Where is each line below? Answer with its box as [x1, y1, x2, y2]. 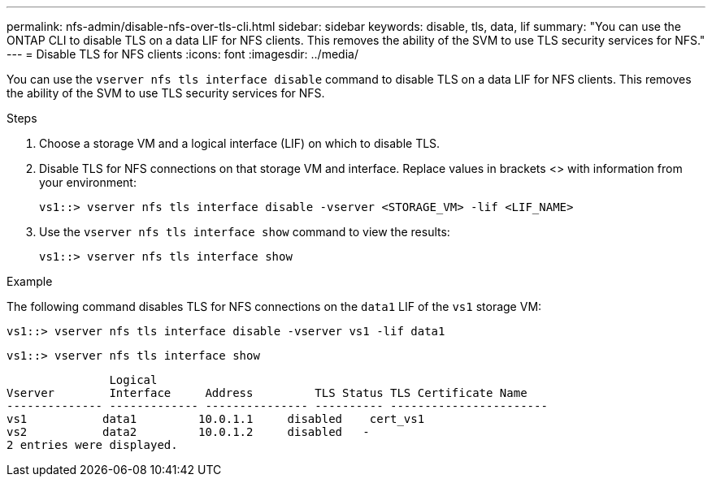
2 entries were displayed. [7, 438, 178, 451]
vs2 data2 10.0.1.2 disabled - [7, 425, 370, 438]
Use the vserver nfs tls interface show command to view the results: [39, 225, 450, 239]
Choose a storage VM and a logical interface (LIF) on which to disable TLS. [39, 136, 441, 150]
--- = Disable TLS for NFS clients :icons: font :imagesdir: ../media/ [7, 47, 358, 61]
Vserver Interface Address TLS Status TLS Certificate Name [7, 386, 527, 399]
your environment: [39, 175, 137, 189]
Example [7, 274, 53, 288]
